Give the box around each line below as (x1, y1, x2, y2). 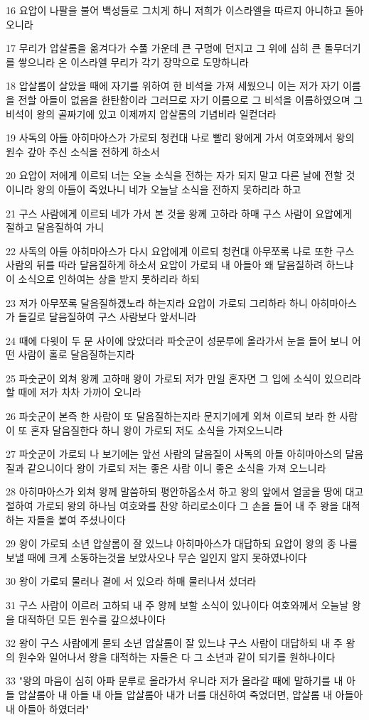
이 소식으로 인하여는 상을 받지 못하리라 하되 (6, 271, 200, 286)
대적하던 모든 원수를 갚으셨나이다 (18, 611, 166, 626)
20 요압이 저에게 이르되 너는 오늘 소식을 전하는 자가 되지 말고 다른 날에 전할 (6, 168, 343, 183)
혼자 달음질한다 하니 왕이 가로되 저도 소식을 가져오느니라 (31, 422, 283, 437)
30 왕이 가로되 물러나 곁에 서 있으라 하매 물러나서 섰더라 (6, 574, 257, 589)
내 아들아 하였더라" (6, 701, 90, 716)
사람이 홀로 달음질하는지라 (18, 347, 135, 362)
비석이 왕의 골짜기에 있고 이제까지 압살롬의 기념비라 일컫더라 (6, 106, 277, 121)
